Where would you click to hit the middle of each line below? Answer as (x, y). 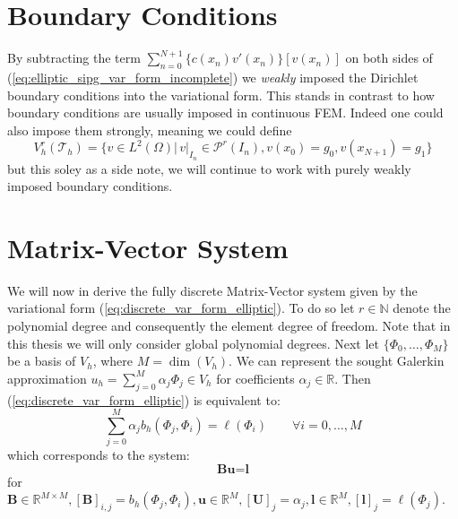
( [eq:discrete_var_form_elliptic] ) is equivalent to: (144, 399)
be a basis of (42, 361)
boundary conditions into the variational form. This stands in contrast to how (221, 95)
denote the (422, 308)
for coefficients (255, 378)
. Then (353, 378)
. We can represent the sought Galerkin (337, 361)
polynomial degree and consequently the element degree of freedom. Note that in (229, 325)
